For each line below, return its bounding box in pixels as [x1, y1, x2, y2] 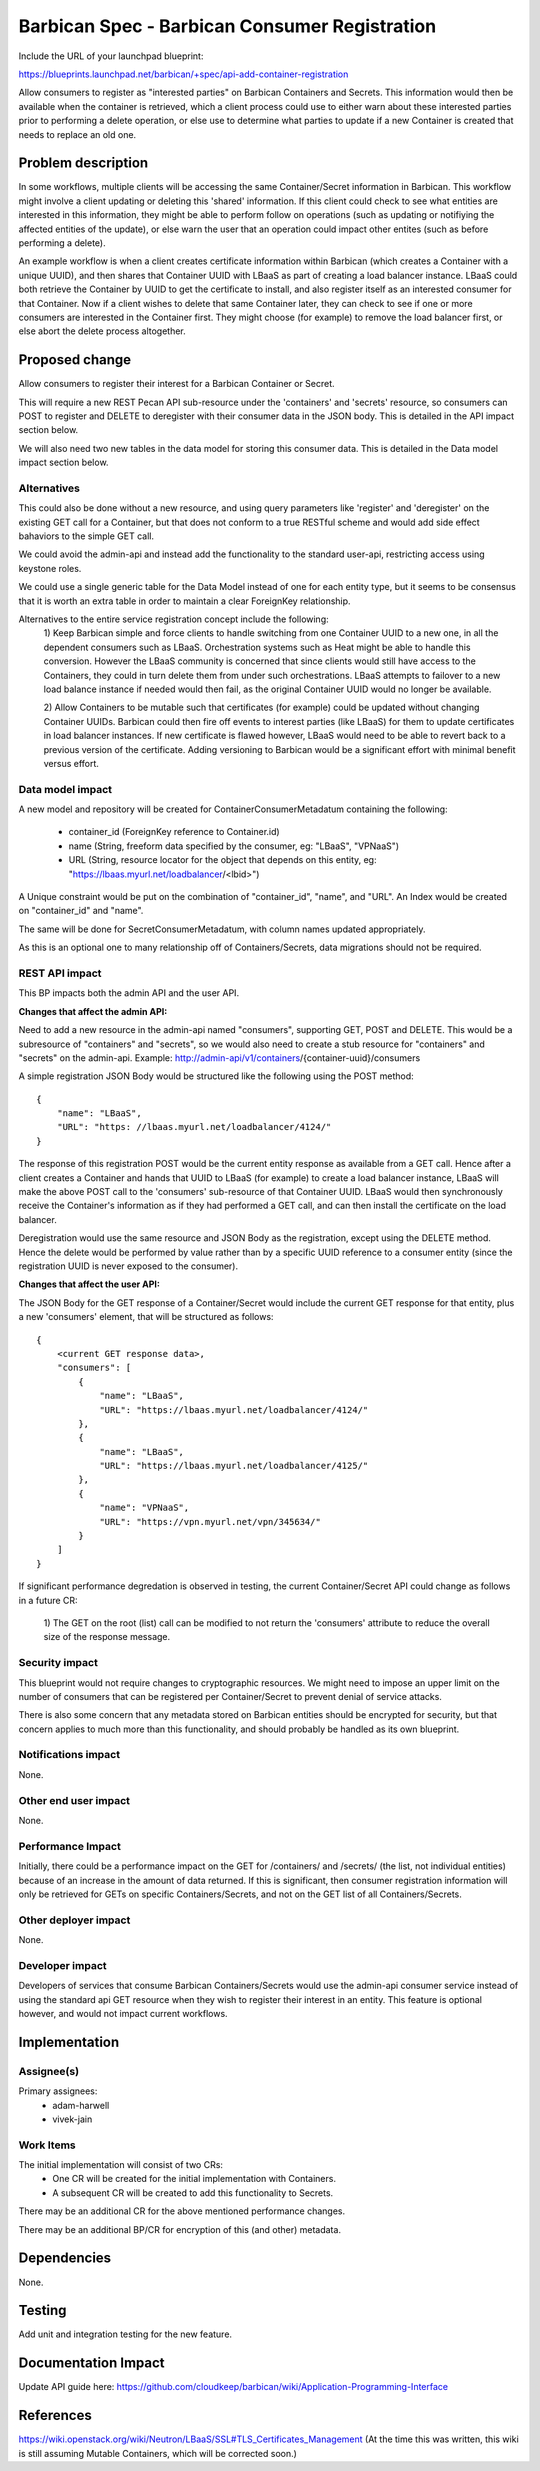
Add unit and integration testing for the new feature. [18, 2328, 233, 2340]
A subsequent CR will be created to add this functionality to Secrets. [52, 2186, 334, 2199]
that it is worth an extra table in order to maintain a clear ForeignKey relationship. [18, 595, 351, 607]
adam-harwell [52, 2099, 110, 2111]
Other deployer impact [18, 1913, 131, 1927]
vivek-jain [52, 2113, 93, 2125]
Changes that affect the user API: [18, 1278, 160, 1290]
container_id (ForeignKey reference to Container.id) [68, 826, 280, 838]
